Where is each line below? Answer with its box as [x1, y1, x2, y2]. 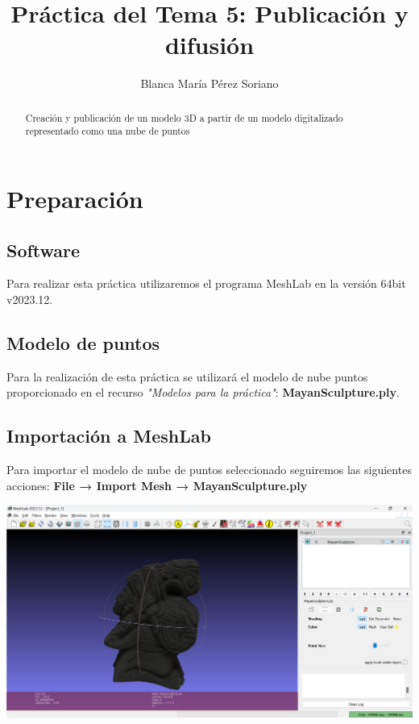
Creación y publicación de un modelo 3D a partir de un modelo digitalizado [25, 110, 343, 124]
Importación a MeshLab [6, 423, 211, 448]
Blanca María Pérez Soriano [140, 75, 279, 92]
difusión [164, 28, 255, 61]
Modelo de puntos [6, 330, 160, 355]
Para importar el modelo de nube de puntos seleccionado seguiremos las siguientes [6, 461, 412, 478]
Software [6, 237, 81, 262]
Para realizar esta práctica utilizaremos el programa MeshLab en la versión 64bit [6, 275, 406, 292]
